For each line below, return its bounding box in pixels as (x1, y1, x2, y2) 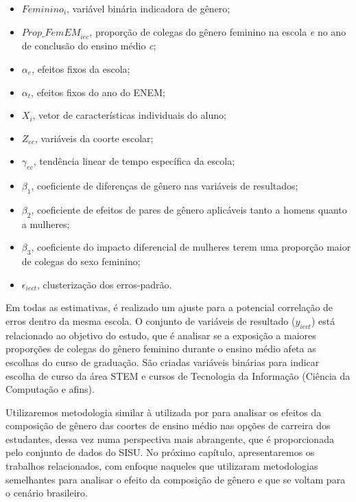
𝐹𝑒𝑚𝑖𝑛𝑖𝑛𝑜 (21, 5, 64, 14)
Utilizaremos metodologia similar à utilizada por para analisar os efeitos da (5, 404, 322, 419)
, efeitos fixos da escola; (32, 61, 130, 76)
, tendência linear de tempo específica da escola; (33, 154, 235, 168)
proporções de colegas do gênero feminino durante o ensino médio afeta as (5, 341, 316, 356)
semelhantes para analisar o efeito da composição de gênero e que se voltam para (5, 472, 346, 486)
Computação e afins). (5, 382, 95, 396)
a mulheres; (21, 216, 70, 231)
